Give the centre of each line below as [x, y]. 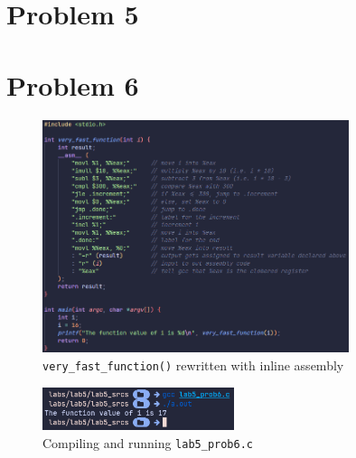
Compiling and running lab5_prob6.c [148, 442]
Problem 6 [73, 84]
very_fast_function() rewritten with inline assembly [193, 365]
